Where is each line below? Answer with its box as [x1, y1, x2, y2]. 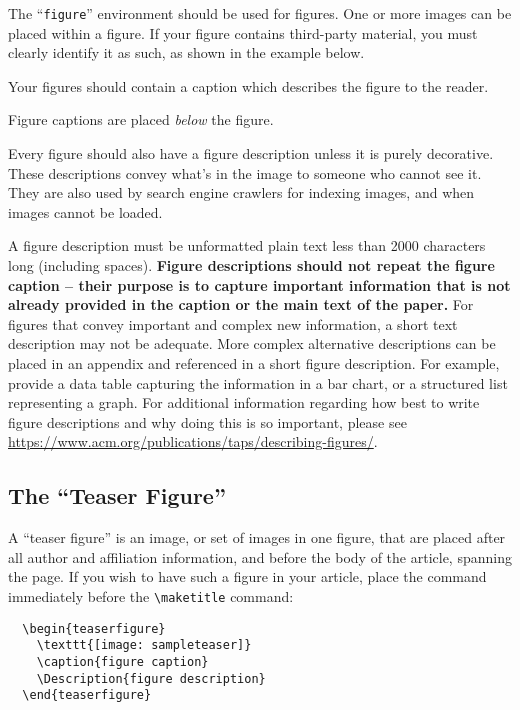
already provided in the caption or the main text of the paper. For [8, 294, 474, 315]
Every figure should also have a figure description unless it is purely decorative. [8, 143, 494, 164]
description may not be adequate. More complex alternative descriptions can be [8, 333, 496, 354]
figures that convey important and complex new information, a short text [8, 313, 458, 334]
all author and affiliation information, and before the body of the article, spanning [8, 546, 512, 567]
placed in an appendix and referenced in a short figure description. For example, [8, 352, 500, 373]
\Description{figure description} [36, 671, 266, 686]
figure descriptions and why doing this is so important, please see [8, 411, 407, 432]
